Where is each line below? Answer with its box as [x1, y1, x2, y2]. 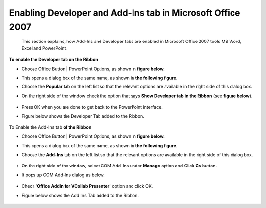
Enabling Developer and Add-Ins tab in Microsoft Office [9, 7, 241, 18]
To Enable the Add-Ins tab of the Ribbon [9, 124, 92, 130]
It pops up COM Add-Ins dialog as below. [21, 172, 105, 178]
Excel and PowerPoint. [21, 45, 67, 51]
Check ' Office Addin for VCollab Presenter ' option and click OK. [21, 183, 153, 189]
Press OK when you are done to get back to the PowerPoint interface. [21, 104, 163, 110]
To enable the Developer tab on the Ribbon [9, 57, 98, 63]
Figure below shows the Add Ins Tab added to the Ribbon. [21, 192, 139, 198]
